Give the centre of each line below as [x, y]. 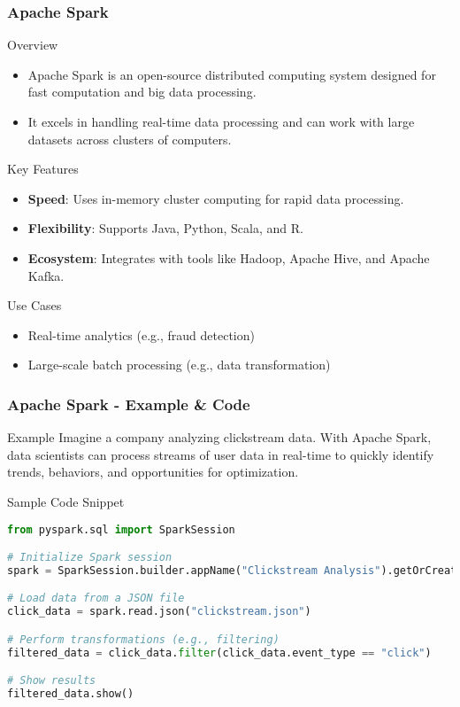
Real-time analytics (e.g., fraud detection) [141, 334]
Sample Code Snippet [66, 501]
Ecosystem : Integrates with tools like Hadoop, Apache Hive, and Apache [229, 257]
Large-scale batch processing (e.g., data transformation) [179, 365]
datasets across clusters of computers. [130, 139]
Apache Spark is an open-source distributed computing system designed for [232, 74]
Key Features [43, 169]
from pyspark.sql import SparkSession [121, 529]
